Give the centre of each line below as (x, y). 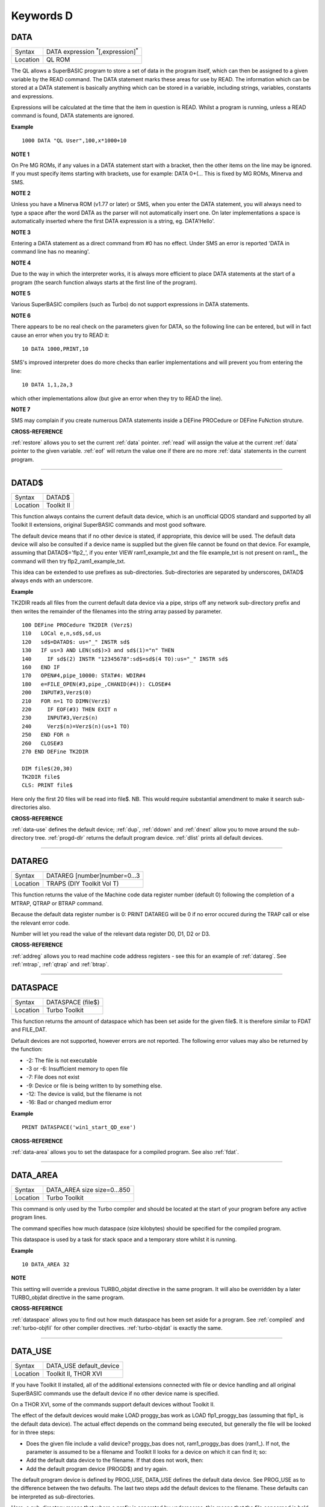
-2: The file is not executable (62, 1060)
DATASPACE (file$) (73, 1002)
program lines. (29, 1217)
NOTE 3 (21, 232)
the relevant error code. (41, 923)
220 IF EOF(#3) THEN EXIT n (70, 709)
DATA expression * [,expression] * (92, 51)
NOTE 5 (21, 293)
